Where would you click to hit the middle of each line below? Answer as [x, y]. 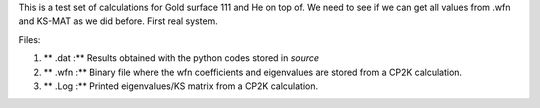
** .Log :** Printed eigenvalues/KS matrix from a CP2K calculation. [181, 86]
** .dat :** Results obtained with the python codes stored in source [181, 58]
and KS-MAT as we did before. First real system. [118, 21]
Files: [29, 39]
